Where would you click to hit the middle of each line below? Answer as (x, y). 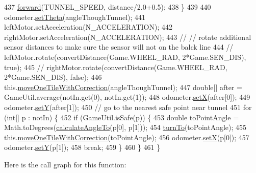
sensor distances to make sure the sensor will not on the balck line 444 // (119, 47)
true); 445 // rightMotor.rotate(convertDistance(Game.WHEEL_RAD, (116, 67)
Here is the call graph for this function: (65, 164)
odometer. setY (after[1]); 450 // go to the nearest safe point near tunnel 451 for (128, 107)
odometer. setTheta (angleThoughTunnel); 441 (75, 17)
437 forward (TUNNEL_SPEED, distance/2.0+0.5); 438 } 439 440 (108, 7)
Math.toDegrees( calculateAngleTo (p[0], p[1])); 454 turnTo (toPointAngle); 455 (125, 127)
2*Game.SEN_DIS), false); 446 (53, 77)
